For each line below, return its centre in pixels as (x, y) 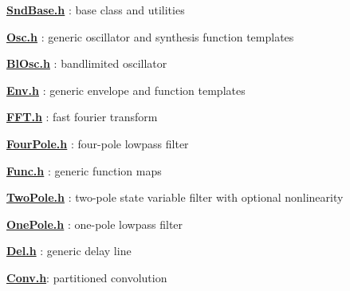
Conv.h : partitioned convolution (87, 277)
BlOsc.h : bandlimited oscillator (87, 63)
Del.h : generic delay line (69, 251)
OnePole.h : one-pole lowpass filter (95, 224)
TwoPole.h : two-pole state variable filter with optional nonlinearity (175, 197)
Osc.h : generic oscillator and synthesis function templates (150, 36)
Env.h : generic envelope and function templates (126, 90)
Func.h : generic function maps (84, 170)
